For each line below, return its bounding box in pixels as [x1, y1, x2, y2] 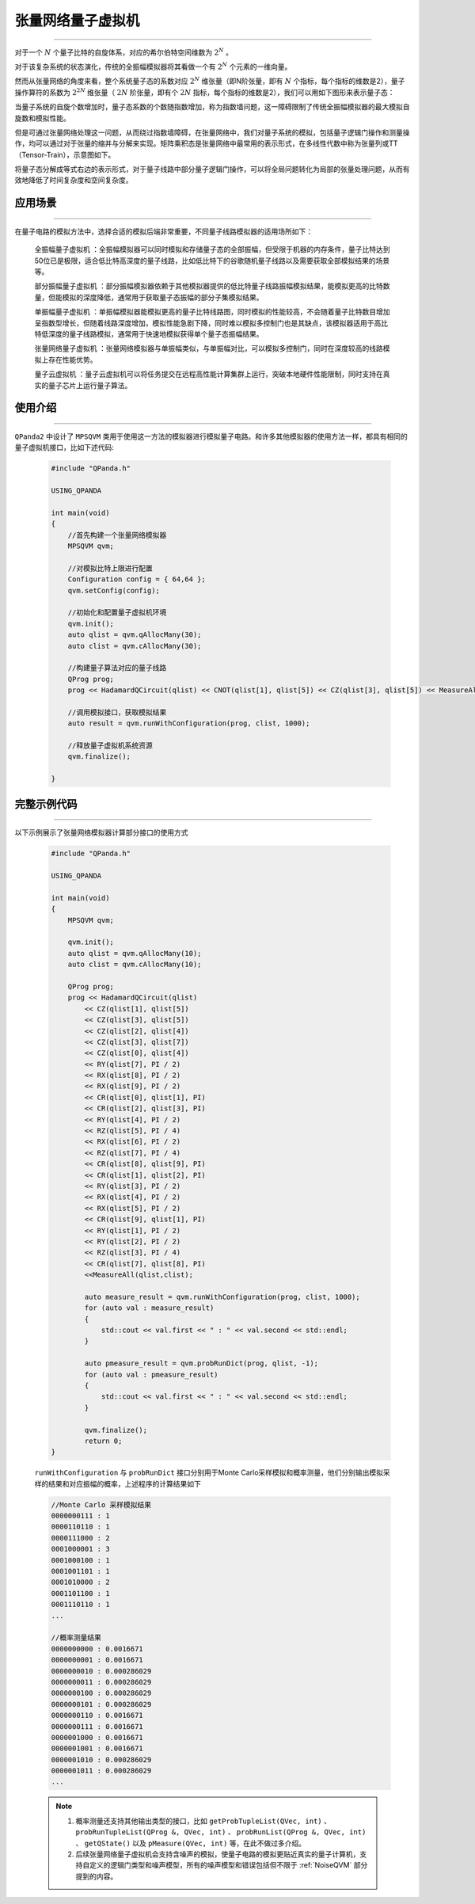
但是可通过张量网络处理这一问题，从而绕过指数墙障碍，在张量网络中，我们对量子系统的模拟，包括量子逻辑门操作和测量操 [14, 128, 410, 137]
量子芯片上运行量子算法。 [47, 380, 132, 390]
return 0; [84, 1436, 123, 1445]
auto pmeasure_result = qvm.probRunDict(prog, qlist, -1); [84, 1359, 319, 1368]
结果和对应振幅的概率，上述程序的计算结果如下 [47, 1479, 201, 1488]
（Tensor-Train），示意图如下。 [14, 150, 116, 159]
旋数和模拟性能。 [14, 113, 70, 123]
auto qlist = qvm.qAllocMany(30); [67, 630, 202, 639]
